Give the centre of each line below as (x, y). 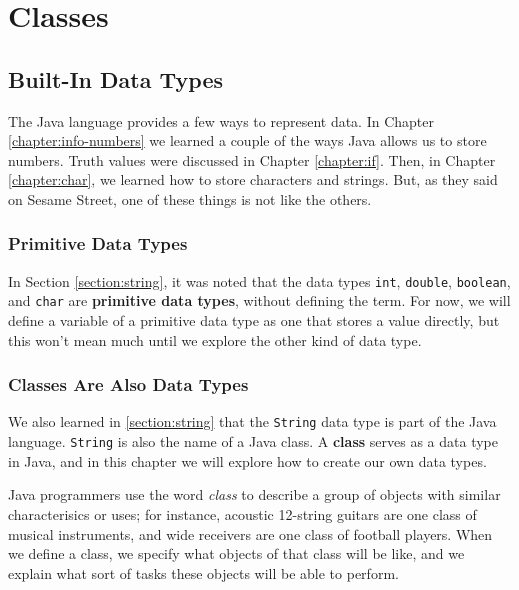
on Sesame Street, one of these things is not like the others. (190, 198)
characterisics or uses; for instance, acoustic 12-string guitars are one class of (242, 513)
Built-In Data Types (116, 78)
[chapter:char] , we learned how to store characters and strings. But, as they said (253, 179)
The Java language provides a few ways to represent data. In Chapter (221, 120)
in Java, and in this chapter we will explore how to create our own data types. (247, 460)
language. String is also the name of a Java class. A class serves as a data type (253, 441)
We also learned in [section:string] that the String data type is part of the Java (252, 421)
